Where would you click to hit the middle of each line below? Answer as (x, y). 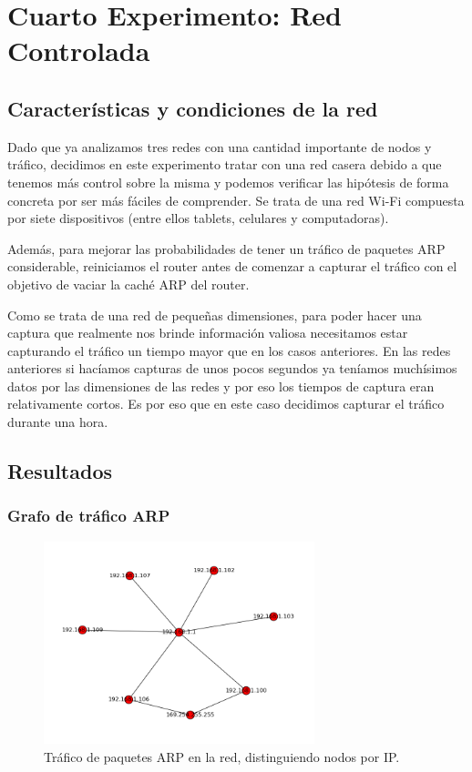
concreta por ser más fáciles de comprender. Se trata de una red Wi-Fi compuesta (236, 200)
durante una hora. (58, 422)
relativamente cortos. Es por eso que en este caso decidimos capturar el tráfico (226, 404)
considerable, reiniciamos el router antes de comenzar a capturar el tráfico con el (232, 266)
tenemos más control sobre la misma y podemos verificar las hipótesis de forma (228, 182)
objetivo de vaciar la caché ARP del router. (128, 284)
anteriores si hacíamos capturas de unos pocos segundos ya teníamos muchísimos (232, 368)
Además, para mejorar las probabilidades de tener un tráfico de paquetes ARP (226, 248)
